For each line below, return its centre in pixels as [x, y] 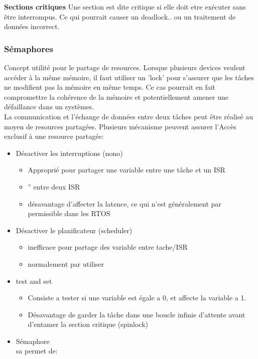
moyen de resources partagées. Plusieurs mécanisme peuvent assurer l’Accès [120, 126]
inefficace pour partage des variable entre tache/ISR [108, 247]
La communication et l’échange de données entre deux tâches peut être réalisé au [128, 116]
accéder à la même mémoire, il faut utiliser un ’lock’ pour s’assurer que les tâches [129, 77]
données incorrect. [32, 26]
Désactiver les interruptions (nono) [69, 153]
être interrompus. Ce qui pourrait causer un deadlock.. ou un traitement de [120, 16]
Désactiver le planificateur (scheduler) [74, 230]
